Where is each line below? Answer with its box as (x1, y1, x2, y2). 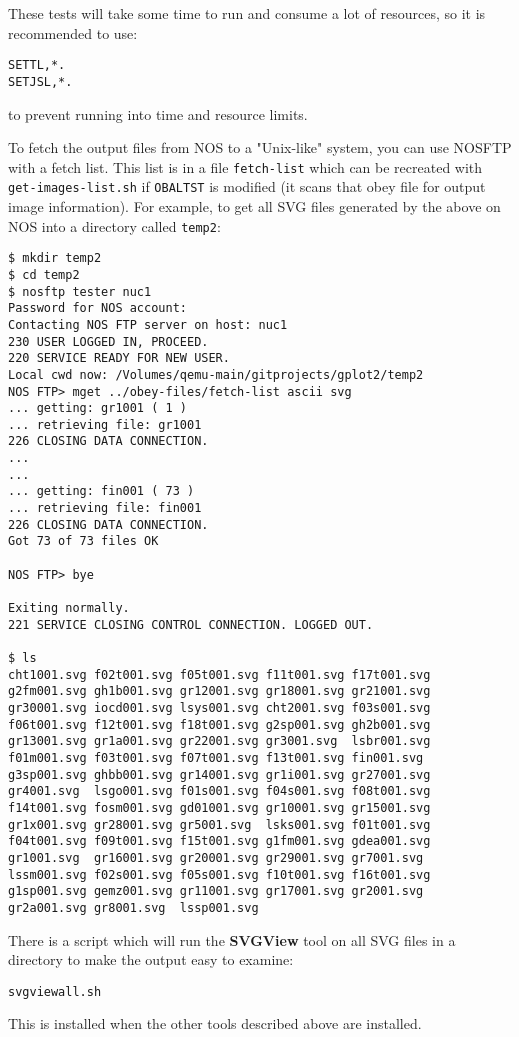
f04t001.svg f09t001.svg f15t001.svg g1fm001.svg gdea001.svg (8, 834, 431, 849)
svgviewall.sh (8, 984, 102, 999)
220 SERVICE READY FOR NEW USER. (8, 351, 230, 366)
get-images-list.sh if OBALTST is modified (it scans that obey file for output (8, 176, 486, 197)
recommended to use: (8, 22, 138, 43)
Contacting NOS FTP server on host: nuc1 (8, 317, 288, 332)
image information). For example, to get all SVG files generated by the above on (8, 196, 501, 216)
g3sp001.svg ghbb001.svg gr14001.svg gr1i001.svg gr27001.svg (8, 767, 431, 782)
